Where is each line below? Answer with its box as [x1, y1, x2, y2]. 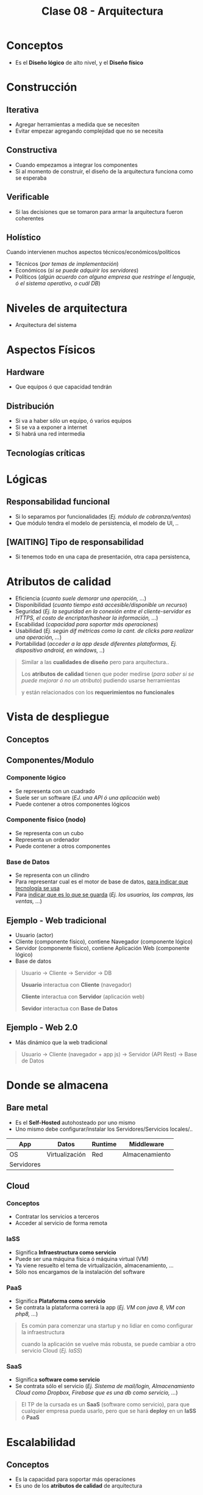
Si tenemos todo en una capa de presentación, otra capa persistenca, [15, 553, 191, 560]
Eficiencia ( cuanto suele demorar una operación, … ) [15, 594, 147, 602]
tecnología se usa [15, 885, 60, 892]
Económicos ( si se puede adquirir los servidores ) [15, 267, 139, 274]
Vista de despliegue [6, 710, 110, 724]
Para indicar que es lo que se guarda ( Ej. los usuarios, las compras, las [15, 891, 194, 899]
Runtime [91, 1139, 117, 1148]
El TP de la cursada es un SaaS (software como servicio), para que [21, 1401, 190, 1408]
